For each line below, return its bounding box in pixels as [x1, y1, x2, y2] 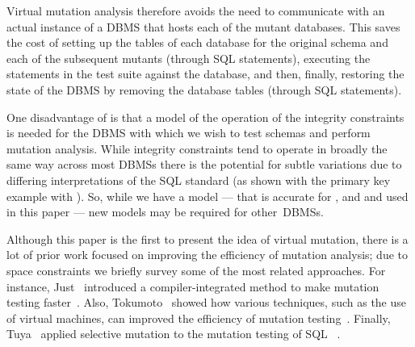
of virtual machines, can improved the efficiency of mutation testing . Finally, [6, 309, 391, 326]
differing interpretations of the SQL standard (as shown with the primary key [6, 171, 391, 188]
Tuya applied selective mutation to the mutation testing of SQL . [6, 325, 341, 342]
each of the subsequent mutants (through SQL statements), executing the [6, 49, 371, 66]
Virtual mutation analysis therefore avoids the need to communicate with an [6, 2, 385, 19]
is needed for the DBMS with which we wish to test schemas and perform [6, 124, 371, 141]
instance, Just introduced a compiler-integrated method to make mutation [6, 278, 379, 295]
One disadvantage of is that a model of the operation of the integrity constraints [6, 108, 405, 125]
